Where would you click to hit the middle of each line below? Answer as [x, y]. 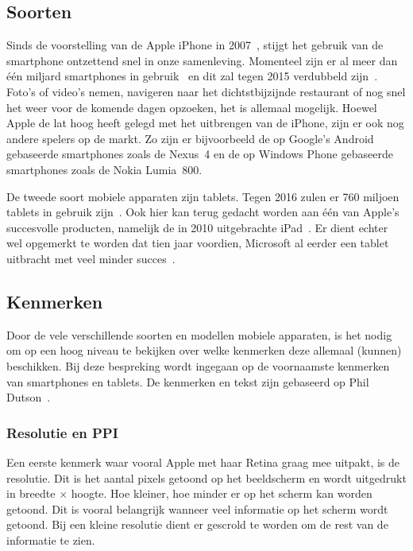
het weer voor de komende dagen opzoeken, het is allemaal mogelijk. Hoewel [192, 107]
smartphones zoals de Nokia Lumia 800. [104, 169]
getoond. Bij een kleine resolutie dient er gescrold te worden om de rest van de [197, 524]
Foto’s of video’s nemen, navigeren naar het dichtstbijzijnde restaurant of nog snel [206, 91]
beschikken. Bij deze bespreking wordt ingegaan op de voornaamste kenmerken [198, 365]
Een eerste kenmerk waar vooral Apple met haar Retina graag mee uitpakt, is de [203, 462]
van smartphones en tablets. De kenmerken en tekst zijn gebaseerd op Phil [188, 381]
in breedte [31, 493]
